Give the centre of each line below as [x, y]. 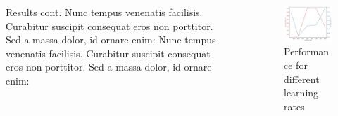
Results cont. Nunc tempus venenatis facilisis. [104, 12]
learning [301, 93]
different [302, 79]
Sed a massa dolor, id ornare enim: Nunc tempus [111, 39]
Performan [307, 51]
